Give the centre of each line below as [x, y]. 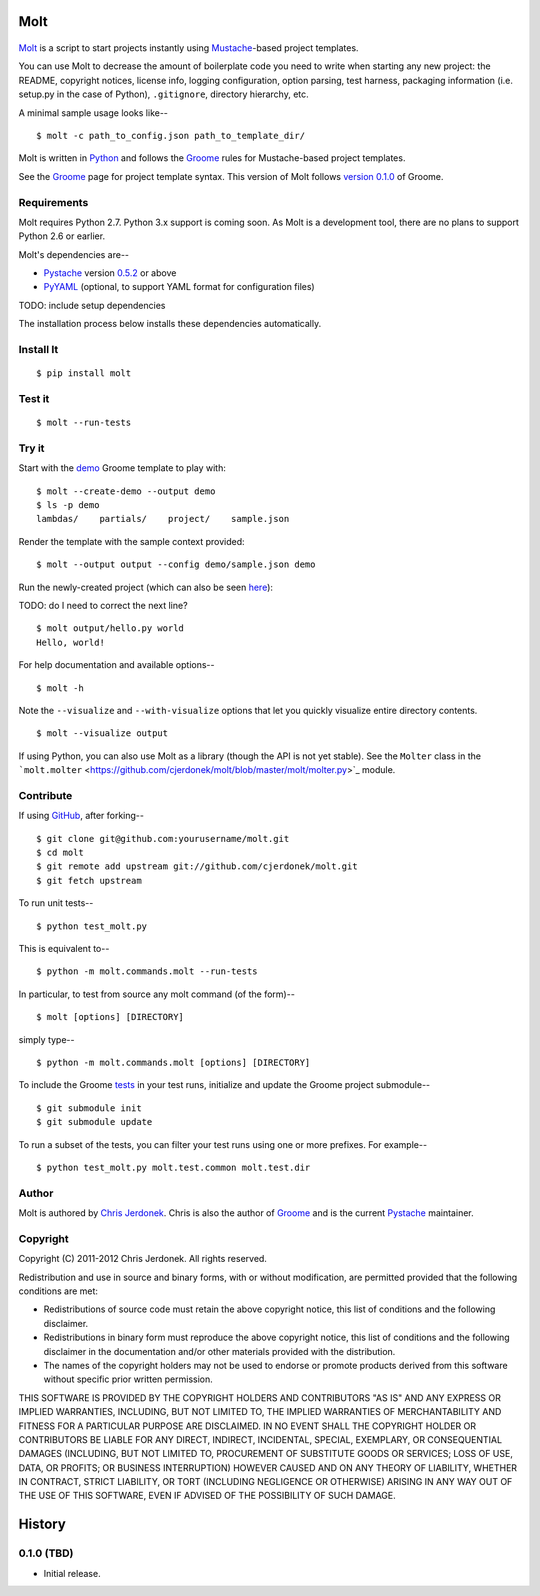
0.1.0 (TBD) [46, 1553]
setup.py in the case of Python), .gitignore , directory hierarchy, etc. [163, 94]
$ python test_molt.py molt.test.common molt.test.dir [173, 1167]
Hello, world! [70, 642]
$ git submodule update [94, 1122]
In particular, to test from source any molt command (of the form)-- [156, 994]
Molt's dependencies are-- [74, 254]
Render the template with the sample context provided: [131, 541]
